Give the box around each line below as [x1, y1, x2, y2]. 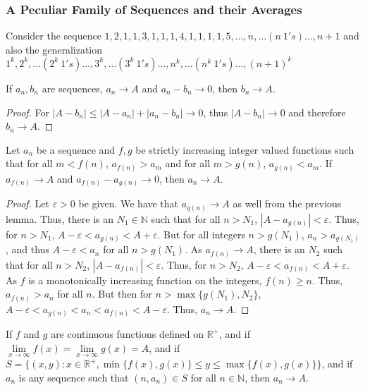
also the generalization [6, 42, 103, 56]
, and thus [6, 242, 49, 257]
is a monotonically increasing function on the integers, [28, 272, 262, 287]
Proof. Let [6, 196, 49, 211]
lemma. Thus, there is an [6, 211, 114, 226]
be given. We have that [78, 196, 179, 211]
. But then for [92, 286, 152, 301]
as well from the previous [233, 196, 342, 211]
